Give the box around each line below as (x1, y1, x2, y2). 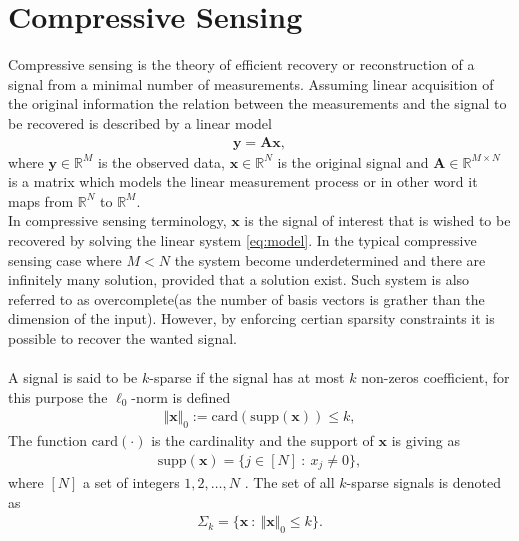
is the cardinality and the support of (151, 430, 374, 451)
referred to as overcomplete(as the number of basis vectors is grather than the (8, 288, 485, 309)
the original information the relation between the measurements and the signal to (8, 93, 507, 114)
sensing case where (8, 249, 122, 270)
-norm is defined (131, 386, 231, 407)
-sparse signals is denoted (346, 472, 501, 493)
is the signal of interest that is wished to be (244, 210, 511, 231)
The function (8, 430, 87, 451)
